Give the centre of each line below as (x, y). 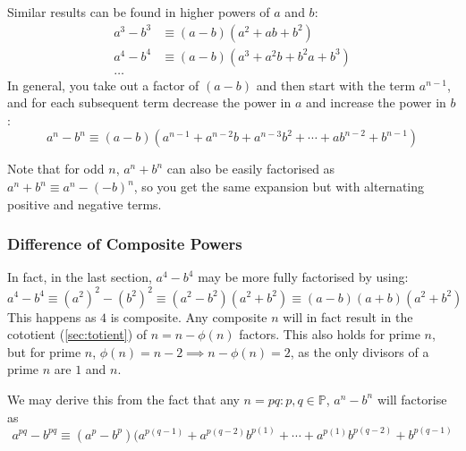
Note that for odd (56, 169)
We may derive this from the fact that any (123, 399)
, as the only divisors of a (360, 351)
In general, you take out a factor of (103, 85)
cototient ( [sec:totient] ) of (77, 334)
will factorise (412, 399)
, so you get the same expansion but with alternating (279, 187)
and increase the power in (376, 102)
